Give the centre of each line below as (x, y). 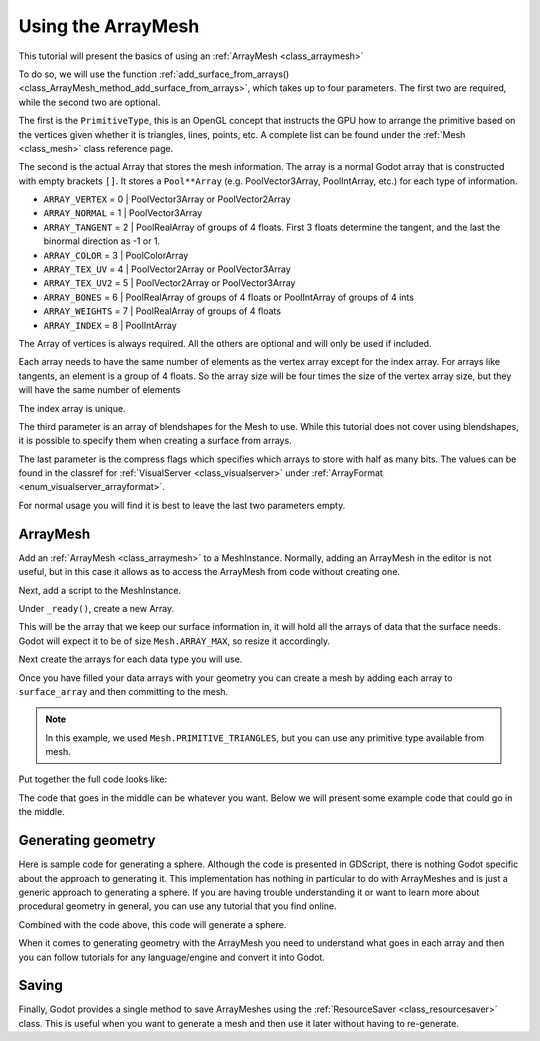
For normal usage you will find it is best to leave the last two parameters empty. (182, 505)
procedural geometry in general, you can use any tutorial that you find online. (177, 906)
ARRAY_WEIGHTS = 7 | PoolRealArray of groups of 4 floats (162, 311)
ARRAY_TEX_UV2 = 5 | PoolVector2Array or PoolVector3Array (169, 283)
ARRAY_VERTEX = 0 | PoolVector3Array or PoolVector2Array (167, 199)
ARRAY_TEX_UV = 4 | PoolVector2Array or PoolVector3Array (167, 269)
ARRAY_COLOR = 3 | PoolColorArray (116, 255)
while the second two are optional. (89, 102)
